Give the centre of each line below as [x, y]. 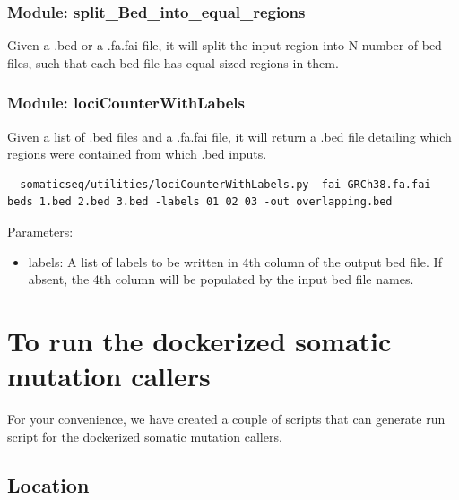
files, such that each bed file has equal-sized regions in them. [173, 62]
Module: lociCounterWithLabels [126, 103]
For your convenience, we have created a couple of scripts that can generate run [226, 419]
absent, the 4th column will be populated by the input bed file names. [221, 279]
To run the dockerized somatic [199, 340]
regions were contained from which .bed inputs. [137, 154]
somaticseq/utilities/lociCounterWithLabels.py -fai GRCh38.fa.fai [225, 184]
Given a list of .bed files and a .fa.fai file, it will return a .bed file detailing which [229, 136]
